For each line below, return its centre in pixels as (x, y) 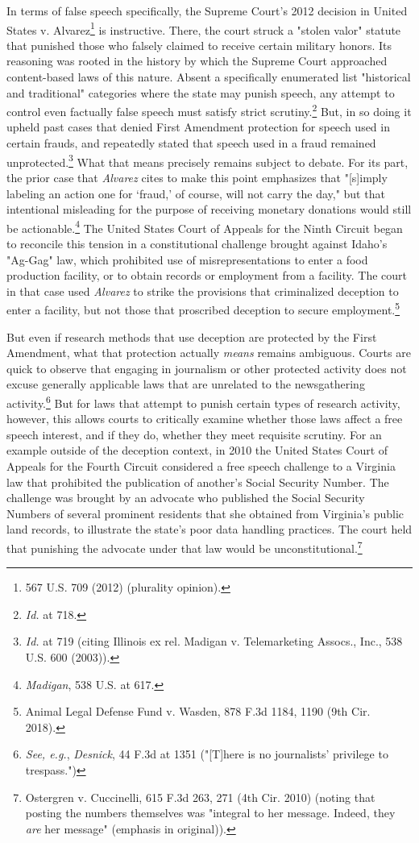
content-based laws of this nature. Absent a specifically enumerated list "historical (209, 77)
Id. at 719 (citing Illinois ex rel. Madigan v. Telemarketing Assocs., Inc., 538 (214, 641)
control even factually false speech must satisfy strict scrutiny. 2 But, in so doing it (209, 110)
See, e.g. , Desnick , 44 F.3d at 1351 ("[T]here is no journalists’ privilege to (207, 754)
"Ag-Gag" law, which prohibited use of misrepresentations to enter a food (187, 259)
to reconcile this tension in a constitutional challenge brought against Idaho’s (197, 243)
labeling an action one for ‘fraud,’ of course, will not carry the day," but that (196, 193)
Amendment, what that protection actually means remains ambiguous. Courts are (209, 353)
